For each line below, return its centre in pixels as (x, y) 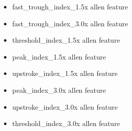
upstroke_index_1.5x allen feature (65, 73)
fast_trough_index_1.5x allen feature (70, 6)
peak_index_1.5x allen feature (59, 56)
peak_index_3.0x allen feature (59, 90)
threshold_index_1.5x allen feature (66, 40)
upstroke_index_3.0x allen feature (65, 106)
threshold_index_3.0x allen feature (66, 123)
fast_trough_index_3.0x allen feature (70, 23)
